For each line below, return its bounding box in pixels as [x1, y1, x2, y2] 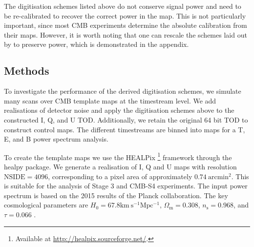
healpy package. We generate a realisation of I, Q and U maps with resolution [4, 161, 237, 171]
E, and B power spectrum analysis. [4, 134, 108, 144]
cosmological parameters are [4, 200, 88, 210]
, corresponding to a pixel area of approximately [48, 171, 192, 181]
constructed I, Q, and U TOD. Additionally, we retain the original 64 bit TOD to [4, 114, 248, 124]
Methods [4, 63, 49, 78]
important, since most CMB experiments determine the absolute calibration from [4, 20, 247, 30]
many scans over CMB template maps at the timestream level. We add [4, 95, 216, 105]
